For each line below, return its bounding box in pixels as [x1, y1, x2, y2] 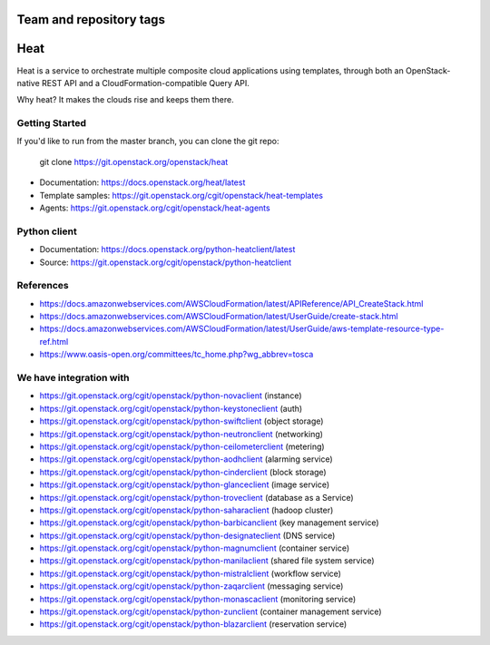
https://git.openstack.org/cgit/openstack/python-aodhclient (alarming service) [39, 454, 333, 464]
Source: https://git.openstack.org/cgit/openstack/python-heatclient [39, 257, 292, 268]
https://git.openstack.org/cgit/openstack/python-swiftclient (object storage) [39, 415, 324, 426]
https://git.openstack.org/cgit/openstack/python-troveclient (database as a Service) [39, 492, 354, 503]
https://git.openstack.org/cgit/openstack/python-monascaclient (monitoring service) [39, 593, 357, 604]
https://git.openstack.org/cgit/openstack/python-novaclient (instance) [39, 390, 302, 401]
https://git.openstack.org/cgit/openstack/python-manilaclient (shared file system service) [39, 555, 376, 566]
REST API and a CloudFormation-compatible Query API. [41, 77, 250, 88]
